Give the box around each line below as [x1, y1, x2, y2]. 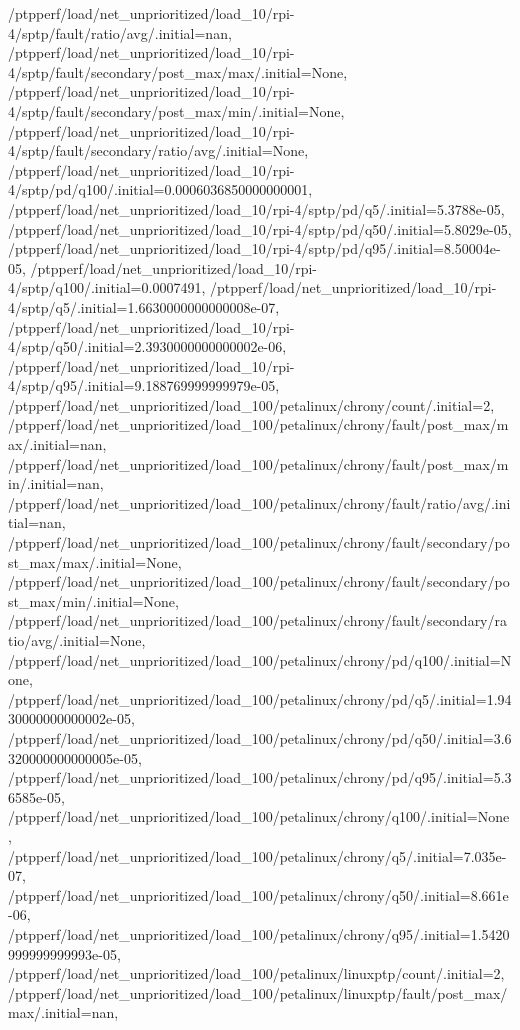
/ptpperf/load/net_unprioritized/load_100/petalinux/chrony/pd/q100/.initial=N [8, 649, 512, 670]
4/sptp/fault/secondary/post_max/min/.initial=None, [8, 100, 345, 121]
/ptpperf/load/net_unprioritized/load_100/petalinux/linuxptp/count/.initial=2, [8, 963, 505, 984]
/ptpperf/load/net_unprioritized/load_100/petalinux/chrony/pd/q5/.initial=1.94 [8, 688, 512, 709]
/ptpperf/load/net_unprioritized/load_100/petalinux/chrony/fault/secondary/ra [8, 610, 507, 631]
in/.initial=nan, [8, 473, 104, 494]
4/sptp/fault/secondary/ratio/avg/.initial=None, [8, 140, 309, 161]
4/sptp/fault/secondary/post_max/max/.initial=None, [8, 61, 348, 82]
